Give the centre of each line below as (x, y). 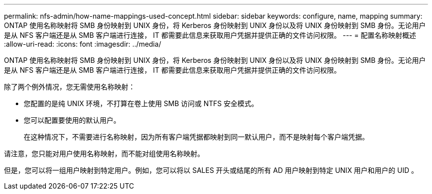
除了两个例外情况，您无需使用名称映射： (70, 87)
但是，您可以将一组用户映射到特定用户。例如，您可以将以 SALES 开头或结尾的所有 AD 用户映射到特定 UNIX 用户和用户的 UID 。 (211, 170)
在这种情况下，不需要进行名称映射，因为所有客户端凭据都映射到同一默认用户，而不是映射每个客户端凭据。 (196, 137)
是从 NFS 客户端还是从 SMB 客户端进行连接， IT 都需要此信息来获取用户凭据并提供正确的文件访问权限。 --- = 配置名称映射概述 (210, 35)
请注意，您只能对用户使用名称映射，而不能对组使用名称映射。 (104, 153)
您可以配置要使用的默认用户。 (72, 120)
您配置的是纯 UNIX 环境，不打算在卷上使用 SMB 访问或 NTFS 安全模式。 (141, 103)
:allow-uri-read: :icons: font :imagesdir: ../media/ (83, 44)
